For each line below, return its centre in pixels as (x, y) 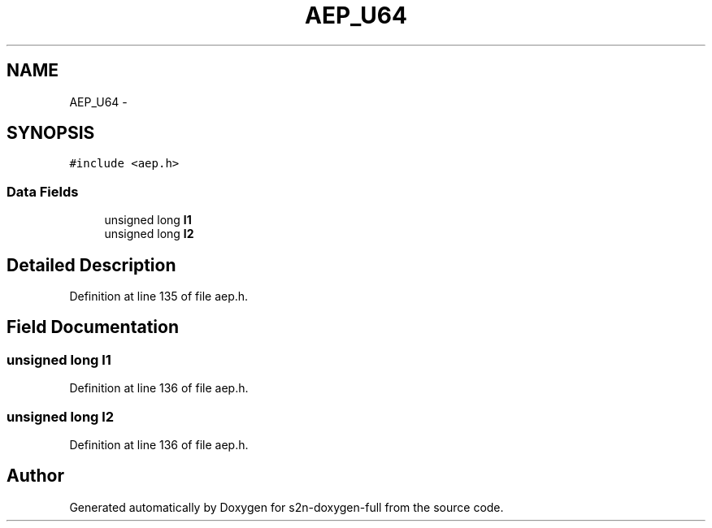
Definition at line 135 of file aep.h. (159, 296)
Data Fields (43, 191)
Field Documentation (93, 327)
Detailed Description (91, 265)
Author (35, 476)
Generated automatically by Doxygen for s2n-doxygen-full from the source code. (287, 507)
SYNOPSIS (51, 133)
